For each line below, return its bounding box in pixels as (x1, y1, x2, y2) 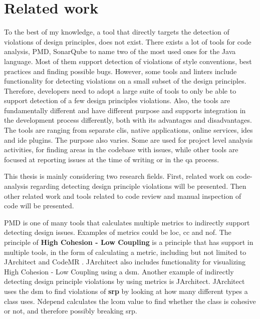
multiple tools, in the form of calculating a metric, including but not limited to (4, 246, 246, 257)
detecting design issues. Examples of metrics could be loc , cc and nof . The (4, 227, 231, 237)
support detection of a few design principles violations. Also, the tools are (4, 95, 230, 106)
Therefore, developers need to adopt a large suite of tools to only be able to (4, 85, 236, 96)
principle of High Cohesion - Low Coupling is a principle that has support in (4, 237, 253, 247)
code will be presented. (4, 200, 74, 211)
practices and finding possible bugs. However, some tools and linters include (4, 66, 237, 76)
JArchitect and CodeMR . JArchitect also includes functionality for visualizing (4, 256, 246, 267)
